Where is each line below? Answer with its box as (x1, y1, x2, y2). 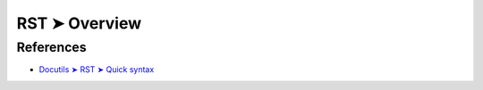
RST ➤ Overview (16, 13, 142, 33)
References (16, 39, 87, 55)
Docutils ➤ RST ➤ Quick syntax (38, 64, 155, 75)
